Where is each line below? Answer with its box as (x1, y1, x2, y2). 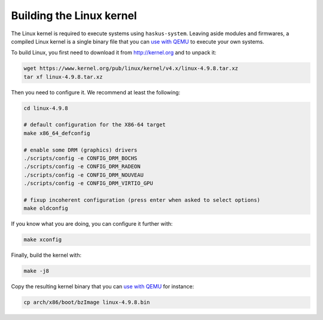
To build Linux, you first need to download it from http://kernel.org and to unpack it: (11, 49, 217, 56)
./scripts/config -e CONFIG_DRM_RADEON (23, 163, 141, 170)
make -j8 (23, 267, 50, 275)
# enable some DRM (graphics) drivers (23, 146, 138, 153)
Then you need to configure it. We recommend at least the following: (11, 88, 181, 96)
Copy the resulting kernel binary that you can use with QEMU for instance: (11, 283, 194, 290)
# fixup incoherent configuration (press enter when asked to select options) (23, 196, 260, 203)
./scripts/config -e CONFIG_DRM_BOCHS (23, 155, 138, 162)
